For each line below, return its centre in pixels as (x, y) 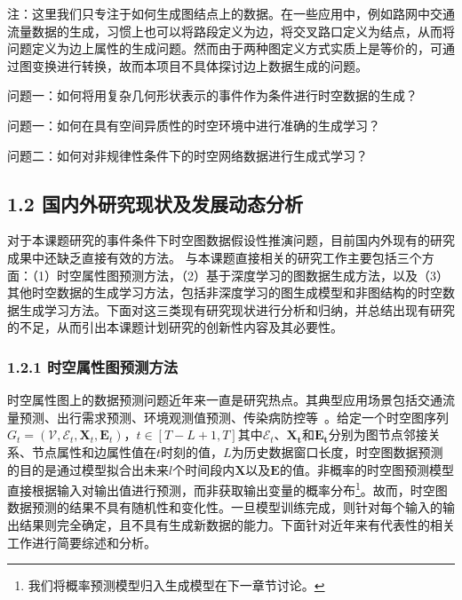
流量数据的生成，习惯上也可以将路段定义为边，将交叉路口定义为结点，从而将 (231, 31)
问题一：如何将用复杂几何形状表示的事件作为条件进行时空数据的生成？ (212, 95)
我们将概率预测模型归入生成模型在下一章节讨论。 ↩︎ (176, 585)
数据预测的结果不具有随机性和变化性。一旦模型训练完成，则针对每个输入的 (225, 507)
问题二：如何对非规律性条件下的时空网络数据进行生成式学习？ (187, 155)
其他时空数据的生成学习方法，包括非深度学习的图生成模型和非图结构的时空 (225, 292)
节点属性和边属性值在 (94, 451)
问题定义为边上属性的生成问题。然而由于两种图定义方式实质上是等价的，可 (225, 48)
